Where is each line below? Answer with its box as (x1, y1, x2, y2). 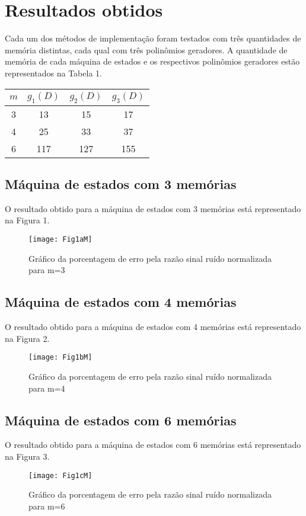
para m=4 (28, 382, 65, 394)
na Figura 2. (5, 332, 50, 344)
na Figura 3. (5, 450, 50, 462)
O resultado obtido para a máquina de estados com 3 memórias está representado (5, 202, 301, 214)
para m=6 (28, 499, 65, 512)
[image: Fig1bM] (28, 353, 93, 362)
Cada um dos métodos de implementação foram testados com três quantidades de (5, 32, 301, 44)
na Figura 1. (5, 214, 50, 226)
